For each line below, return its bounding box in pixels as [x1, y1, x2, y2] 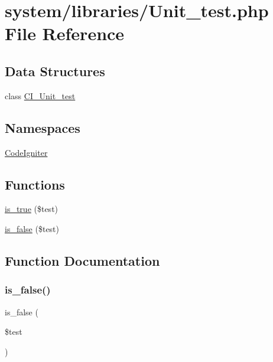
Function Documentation [5, 251, 160, 269]
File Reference [5, 21, 125, 45]
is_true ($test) [5, 203, 58, 215]
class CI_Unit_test [5, 89, 76, 102]
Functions [5, 175, 65, 193]
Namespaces [5, 118, 80, 136]
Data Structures [5, 61, 105, 80]
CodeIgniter [5, 146, 48, 158]
